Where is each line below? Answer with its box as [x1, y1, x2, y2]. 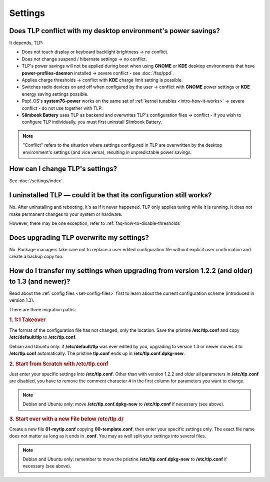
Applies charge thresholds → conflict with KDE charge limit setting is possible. [21, 77, 183, 83]
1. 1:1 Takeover [9, 316, 46, 323]
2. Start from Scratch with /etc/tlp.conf [9, 360, 108, 367]
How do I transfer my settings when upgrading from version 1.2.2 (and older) [9, 267, 253, 275]
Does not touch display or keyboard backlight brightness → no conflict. [21, 49, 168, 55]
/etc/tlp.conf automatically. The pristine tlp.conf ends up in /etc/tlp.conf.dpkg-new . [9, 350, 185, 356]
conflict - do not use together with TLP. [21, 105, 103, 111]
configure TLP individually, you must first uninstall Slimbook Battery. [21, 119, 162, 125]
